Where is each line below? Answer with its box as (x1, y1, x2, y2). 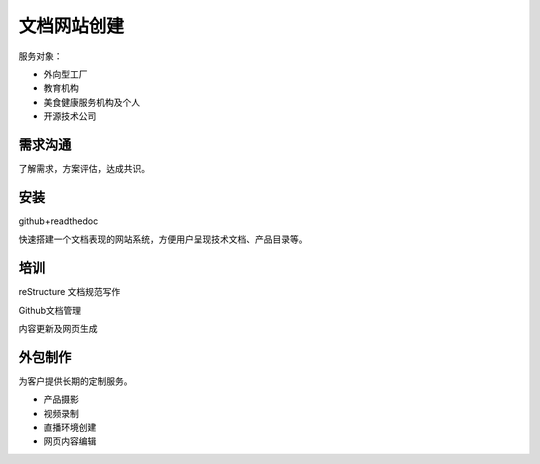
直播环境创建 (43, 421, 97, 434)
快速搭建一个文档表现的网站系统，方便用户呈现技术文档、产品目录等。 (18, 233, 308, 245)
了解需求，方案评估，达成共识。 (18, 163, 150, 175)
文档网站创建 (18, 15, 125, 37)
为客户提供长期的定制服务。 (18, 375, 133, 387)
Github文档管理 (18, 304, 82, 316)
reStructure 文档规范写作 (18, 286, 121, 298)
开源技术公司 (43, 110, 97, 122)
